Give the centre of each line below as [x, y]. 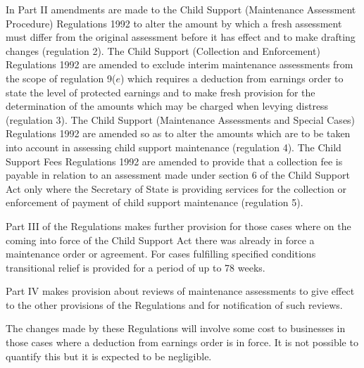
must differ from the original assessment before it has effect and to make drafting [181, 37]
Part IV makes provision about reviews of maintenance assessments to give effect [180, 291]
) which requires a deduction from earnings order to [232, 78]
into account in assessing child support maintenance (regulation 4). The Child [174, 147]
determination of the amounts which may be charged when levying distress [167, 106]
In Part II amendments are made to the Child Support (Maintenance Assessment [181, 9]
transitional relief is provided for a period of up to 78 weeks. [136, 267]
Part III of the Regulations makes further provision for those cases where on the [178, 226]
